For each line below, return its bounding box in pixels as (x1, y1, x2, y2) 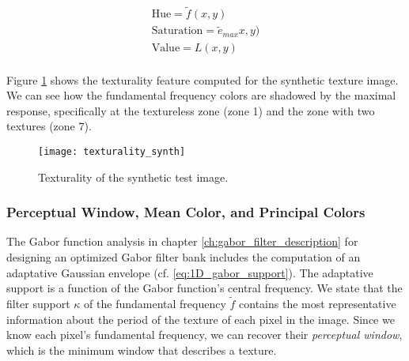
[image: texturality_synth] (38, 145, 186, 157)
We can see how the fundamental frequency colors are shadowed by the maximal (6, 87, 396, 103)
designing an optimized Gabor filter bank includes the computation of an (6, 249, 361, 265)
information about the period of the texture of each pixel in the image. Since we (6, 310, 395, 327)
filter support (6, 295, 70, 311)
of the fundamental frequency (84, 295, 226, 311)
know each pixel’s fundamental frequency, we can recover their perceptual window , (6, 326, 403, 343)
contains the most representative (239, 295, 396, 311)
